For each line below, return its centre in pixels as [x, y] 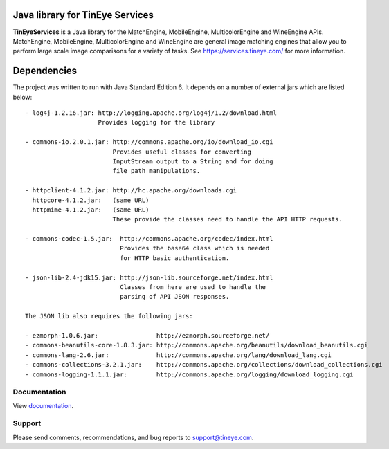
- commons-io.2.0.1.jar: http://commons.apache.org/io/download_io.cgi [149, 142]
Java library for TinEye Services [83, 15]
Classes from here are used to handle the [193, 287]
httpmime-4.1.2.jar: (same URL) [91, 210]
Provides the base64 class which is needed [195, 248]
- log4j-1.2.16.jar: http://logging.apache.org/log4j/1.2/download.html [151, 113]
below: [22, 97]
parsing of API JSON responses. [175, 297]
